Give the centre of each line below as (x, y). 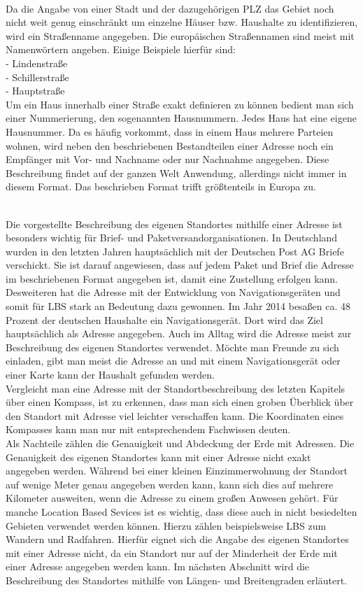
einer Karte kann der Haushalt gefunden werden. (110, 375)
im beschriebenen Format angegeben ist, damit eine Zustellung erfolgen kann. (172, 278)
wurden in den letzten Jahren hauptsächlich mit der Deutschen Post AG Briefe (175, 251)
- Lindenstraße (37, 63)
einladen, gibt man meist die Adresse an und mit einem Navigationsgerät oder (173, 361)
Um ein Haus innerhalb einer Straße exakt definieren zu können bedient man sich (180, 104)
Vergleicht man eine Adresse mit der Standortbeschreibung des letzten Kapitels (176, 388)
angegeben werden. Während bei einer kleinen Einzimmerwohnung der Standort (177, 471)
